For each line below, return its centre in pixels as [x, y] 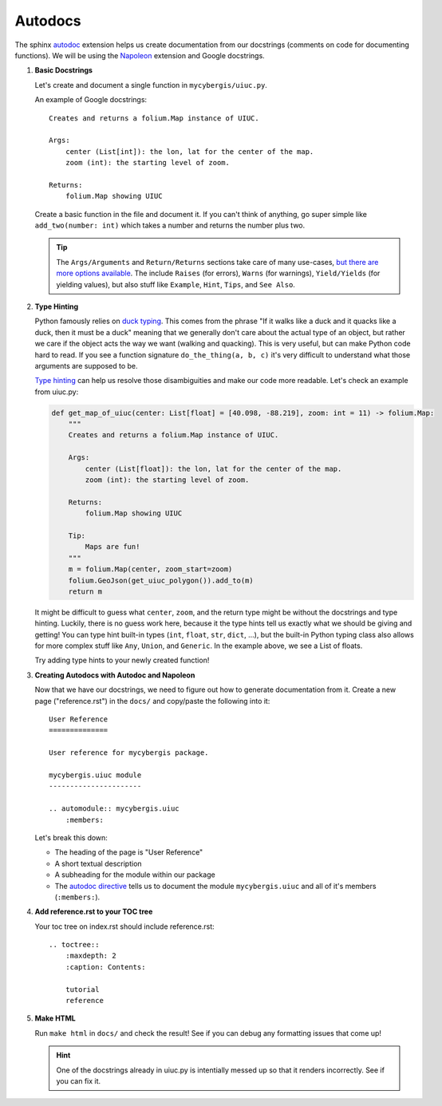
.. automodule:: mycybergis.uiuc [114, 809]
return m [85, 591]
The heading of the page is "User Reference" [129, 852]
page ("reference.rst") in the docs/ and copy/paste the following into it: [152, 701]
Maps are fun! [112, 547]
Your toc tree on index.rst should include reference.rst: [124, 926]
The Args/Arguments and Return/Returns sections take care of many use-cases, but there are [217, 262]
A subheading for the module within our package [135, 875]
